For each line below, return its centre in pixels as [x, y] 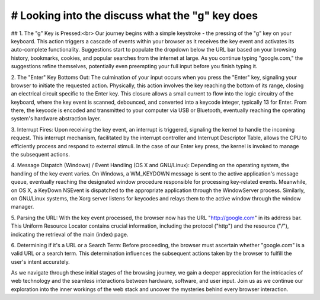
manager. [23, 207]
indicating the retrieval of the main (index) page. [70, 234]
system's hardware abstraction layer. [56, 119]
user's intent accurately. [41, 261]
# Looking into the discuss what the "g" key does [134, 15]
